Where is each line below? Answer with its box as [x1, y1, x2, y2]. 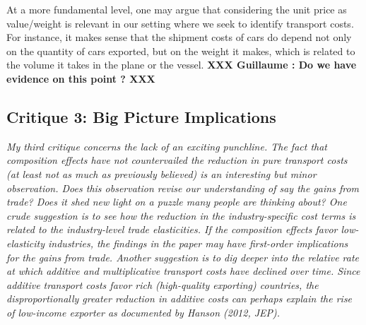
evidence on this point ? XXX [6, 71, 155, 85]
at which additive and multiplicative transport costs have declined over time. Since [6, 264, 360, 278]
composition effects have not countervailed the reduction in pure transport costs [6, 153, 348, 167]
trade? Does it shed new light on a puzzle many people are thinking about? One [6, 194, 347, 209]
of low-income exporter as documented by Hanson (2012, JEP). [6, 305, 281, 319]
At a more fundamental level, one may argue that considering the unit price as [6, 2, 347, 16]
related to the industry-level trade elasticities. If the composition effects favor [6, 222, 338, 237]
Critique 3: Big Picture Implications [6, 105, 276, 127]
